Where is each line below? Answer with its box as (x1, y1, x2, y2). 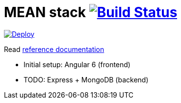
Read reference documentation (4, 45, 104, 53)
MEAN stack (4, 4, 86, 21)
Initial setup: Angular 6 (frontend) (24, 60, 130, 69)
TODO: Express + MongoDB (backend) (24, 75, 149, 84)
